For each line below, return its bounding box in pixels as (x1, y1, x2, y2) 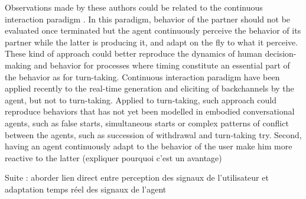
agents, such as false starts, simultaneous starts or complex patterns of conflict (5, 116, 289, 129)
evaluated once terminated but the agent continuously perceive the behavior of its (5, 24, 301, 37)
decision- (265, 47, 297, 60)
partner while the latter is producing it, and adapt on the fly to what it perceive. (5, 35, 298, 48)
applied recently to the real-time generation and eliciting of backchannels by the (5, 82, 294, 94)
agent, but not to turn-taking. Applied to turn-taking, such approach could (5, 93, 276, 106)
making (5, 58, 31, 71)
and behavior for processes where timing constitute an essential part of (34, 58, 290, 71)
